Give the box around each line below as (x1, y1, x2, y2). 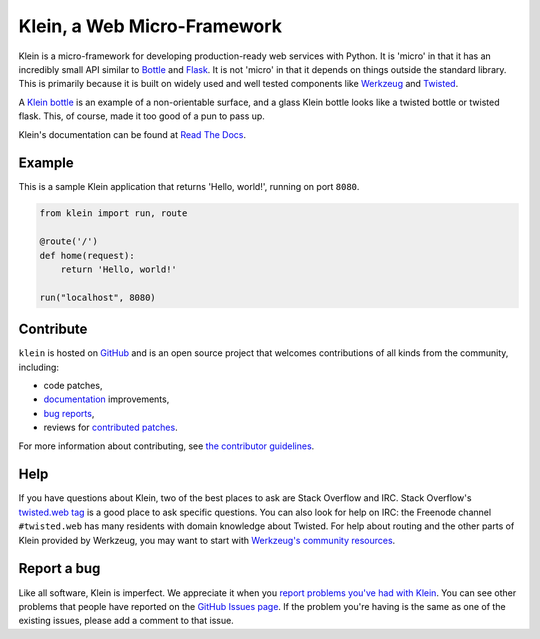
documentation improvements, (43, 393, 170, 405)
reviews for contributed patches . (43, 421, 179, 434)
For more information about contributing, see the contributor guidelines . (18, 440, 315, 452)
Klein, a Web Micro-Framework (18, 15, 282, 37)
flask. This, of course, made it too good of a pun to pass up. (18, 110, 265, 122)
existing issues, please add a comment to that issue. (18, 615, 234, 627)
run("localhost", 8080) (39, 291, 157, 303)
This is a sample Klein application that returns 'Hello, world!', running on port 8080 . (18, 181, 360, 193)
